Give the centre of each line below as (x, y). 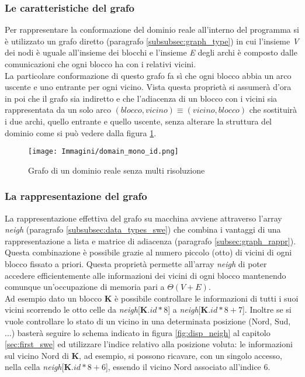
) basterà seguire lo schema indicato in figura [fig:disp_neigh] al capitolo (141, 332)
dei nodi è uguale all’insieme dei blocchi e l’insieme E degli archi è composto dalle (151, 52)
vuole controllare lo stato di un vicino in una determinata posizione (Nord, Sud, (148, 321)
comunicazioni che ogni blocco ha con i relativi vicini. (100, 64)
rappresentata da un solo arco (58, 110)
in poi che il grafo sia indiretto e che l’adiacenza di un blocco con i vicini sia (141, 98)
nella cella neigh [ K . (39, 367)
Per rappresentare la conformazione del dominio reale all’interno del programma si (152, 30)
